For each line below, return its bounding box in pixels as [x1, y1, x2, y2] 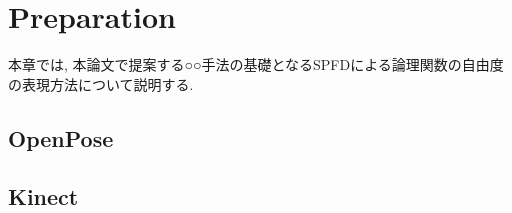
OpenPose [8, 122, 114, 153]
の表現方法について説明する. [8, 73, 194, 94]
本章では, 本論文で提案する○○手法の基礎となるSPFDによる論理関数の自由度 [8, 54, 504, 75]
